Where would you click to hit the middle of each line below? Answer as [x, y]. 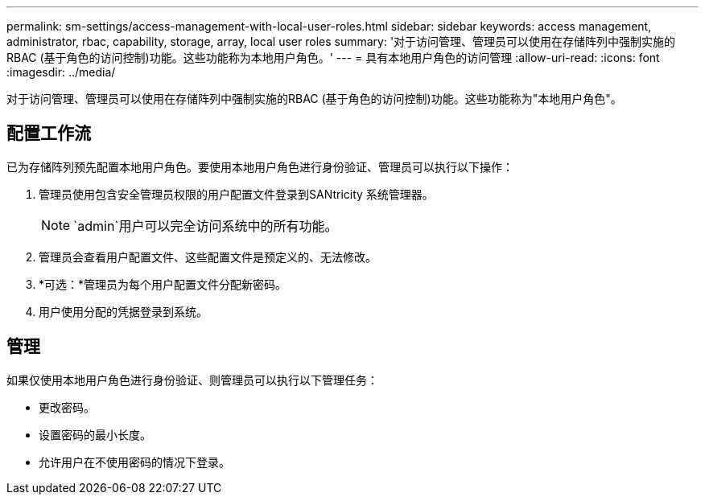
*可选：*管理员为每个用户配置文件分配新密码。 [163, 284]
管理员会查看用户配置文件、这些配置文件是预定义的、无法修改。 [208, 257]
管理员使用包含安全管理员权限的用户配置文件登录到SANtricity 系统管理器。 [236, 194]
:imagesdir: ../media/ [61, 72]
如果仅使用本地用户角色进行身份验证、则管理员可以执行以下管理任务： [192, 380]
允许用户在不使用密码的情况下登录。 [134, 462]
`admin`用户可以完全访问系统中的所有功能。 [206, 226]
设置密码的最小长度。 [95, 434]
